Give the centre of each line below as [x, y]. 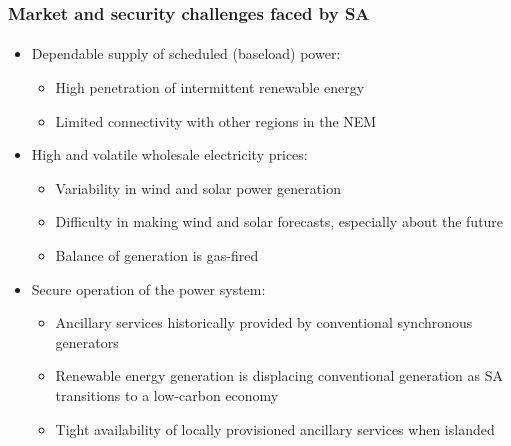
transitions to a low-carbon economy [167, 394]
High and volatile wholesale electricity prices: [169, 154]
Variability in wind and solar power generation [198, 187]
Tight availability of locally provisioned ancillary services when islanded [275, 428]
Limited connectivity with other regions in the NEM [216, 120]
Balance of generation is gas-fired [157, 255]
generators [87, 341]
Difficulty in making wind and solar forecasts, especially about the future [279, 221]
